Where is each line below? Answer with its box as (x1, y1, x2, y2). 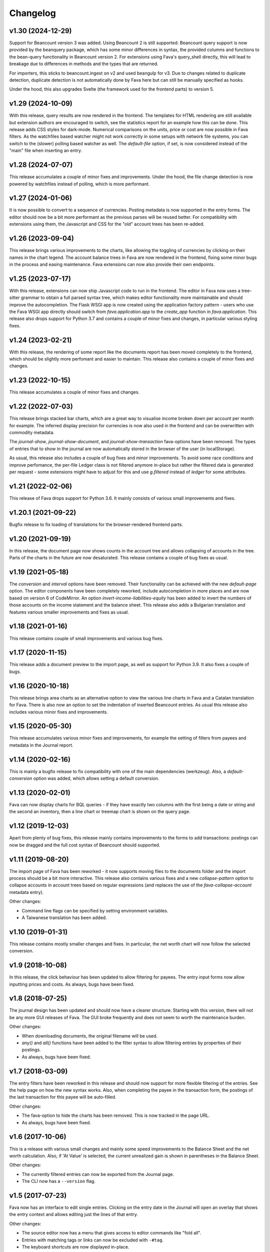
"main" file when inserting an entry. (9, 148, 82, 154)
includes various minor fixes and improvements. (9, 709, 108, 715)
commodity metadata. (9, 430, 54, 436)
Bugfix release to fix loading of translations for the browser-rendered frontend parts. (9, 521, 183, 527)
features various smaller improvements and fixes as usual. (9, 609, 129, 615)
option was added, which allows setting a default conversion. (33, 775, 159, 781)
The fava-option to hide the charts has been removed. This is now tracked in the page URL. (21, 1112, 210, 1119)
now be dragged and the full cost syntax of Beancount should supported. (9, 842, 160, 848)
